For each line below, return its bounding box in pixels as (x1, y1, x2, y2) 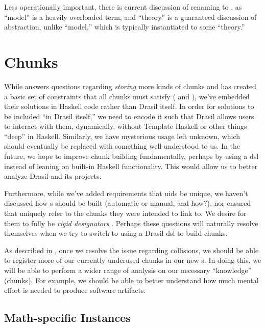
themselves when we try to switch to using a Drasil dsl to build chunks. (4, 228, 228, 238)
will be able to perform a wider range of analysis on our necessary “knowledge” (4, 265, 252, 275)
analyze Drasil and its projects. (4, 171, 102, 181)
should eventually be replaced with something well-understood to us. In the (4, 141, 240, 151)
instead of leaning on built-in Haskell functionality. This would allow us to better (4, 160, 258, 171)
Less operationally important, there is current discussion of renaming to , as (4, 2, 242, 12)
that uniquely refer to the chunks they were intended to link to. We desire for (4, 208, 247, 218)
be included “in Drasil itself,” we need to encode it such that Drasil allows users (4, 111, 254, 121)
